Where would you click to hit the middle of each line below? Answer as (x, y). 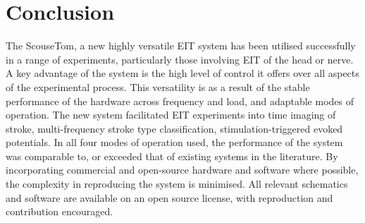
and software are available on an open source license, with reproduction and (169, 197)
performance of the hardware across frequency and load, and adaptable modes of (180, 101)
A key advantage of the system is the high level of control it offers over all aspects (182, 73)
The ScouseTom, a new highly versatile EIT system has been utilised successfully (181, 46)
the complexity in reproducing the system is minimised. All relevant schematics (177, 184)
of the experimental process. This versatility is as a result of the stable (158, 86)
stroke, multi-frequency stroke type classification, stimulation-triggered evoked (174, 128)
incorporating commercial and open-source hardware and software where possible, (182, 170)
